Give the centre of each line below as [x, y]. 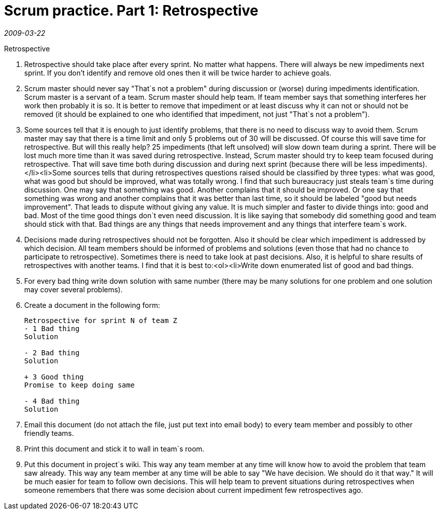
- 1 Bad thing [52, 328]
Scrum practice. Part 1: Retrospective [131, 11]
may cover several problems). [74, 289]
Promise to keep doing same [80, 385]
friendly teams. [49, 433]
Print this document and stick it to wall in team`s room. [114, 448]
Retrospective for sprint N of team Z [101, 320]
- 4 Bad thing [52, 401]
